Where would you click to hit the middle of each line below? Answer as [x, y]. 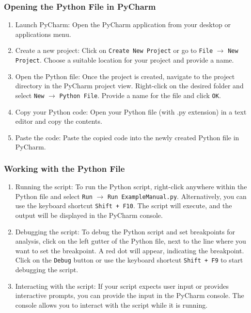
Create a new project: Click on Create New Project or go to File [114, 50]
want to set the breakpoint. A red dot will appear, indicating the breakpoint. [130, 250]
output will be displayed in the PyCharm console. [89, 215]
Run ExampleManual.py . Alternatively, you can [177, 196]
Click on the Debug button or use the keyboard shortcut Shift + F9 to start [129, 260]
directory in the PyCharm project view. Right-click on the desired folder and [129, 86]
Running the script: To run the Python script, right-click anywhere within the [131, 187]
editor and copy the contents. [59, 121]
